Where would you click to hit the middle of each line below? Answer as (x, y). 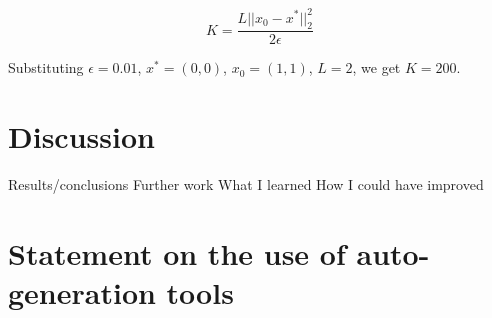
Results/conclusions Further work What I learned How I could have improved (246, 184)
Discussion (81, 136)
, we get (376, 67)
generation (82, 292)
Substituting (46, 67)
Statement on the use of (177, 252)
